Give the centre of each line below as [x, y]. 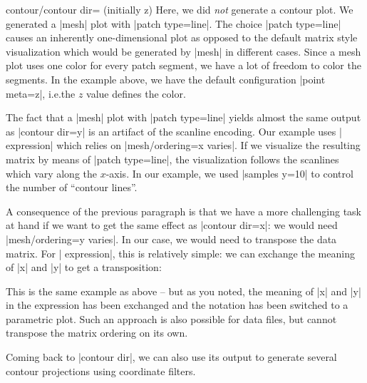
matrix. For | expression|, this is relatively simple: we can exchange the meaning [180, 253]
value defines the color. [136, 93]
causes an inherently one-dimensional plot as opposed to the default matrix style [182, 37]
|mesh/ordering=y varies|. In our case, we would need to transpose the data [171, 239]
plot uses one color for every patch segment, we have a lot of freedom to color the [183, 65]
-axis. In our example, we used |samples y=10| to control [229, 173]
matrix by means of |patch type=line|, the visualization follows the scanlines [172, 159]
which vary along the [51, 173]
